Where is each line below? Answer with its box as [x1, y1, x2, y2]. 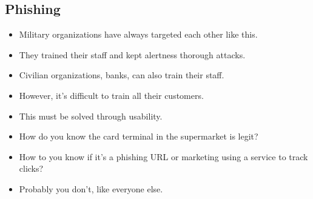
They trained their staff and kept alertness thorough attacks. [19, 48, 246, 61]
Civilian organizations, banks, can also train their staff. [19, 69, 224, 81]
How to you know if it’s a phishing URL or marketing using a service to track [19, 150, 308, 163]
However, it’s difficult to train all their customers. [19, 89, 204, 101]
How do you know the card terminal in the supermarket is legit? [19, 130, 258, 143]
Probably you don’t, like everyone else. [19, 182, 163, 195]
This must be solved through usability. [19, 109, 163, 122]
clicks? [19, 162, 44, 175]
